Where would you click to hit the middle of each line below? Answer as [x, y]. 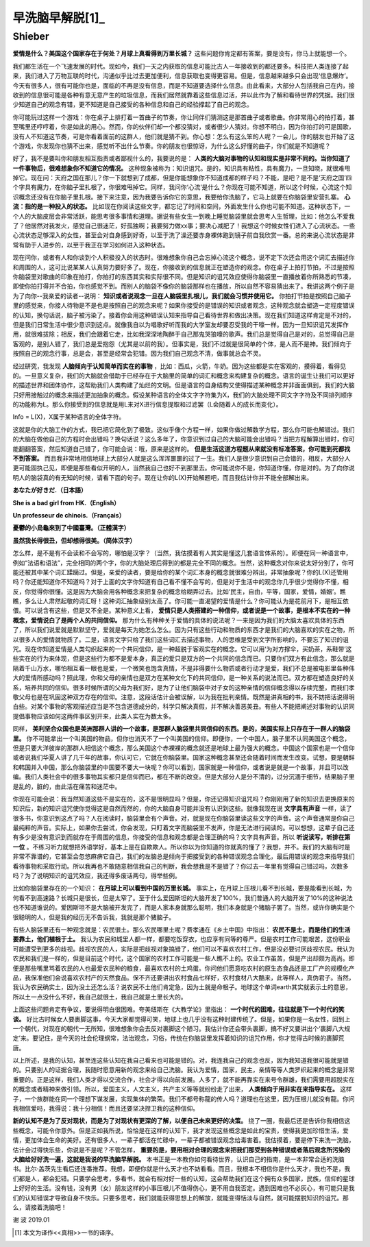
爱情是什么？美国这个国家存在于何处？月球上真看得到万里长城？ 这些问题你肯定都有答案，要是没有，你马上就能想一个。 [182, 53]
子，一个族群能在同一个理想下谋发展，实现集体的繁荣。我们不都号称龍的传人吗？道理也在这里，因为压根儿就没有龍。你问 [184, 1099]
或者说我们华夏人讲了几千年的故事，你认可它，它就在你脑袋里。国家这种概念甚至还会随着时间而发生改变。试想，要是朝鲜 [184, 758]
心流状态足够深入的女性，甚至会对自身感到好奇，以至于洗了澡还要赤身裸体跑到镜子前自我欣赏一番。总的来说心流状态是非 [184, 235]
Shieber [31, 36]
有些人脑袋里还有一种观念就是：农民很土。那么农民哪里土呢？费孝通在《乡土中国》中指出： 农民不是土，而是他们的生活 [182, 930]
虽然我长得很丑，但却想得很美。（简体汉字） [74, 540]
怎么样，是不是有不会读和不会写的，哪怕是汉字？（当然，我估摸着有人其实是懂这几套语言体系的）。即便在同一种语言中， [182, 553]
